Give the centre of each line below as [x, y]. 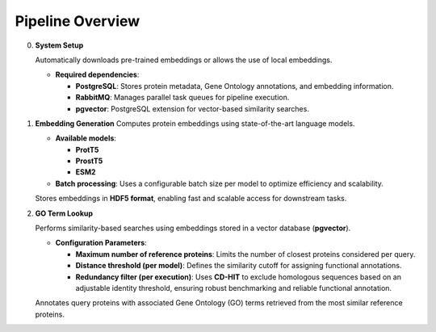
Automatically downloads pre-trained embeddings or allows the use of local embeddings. [184, 60]
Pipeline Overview [78, 21]
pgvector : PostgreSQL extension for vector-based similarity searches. [193, 108]
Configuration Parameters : [101, 243]
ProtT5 [87, 149]
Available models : [86, 138]
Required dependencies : [97, 75]
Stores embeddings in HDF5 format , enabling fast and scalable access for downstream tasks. [191, 199]
